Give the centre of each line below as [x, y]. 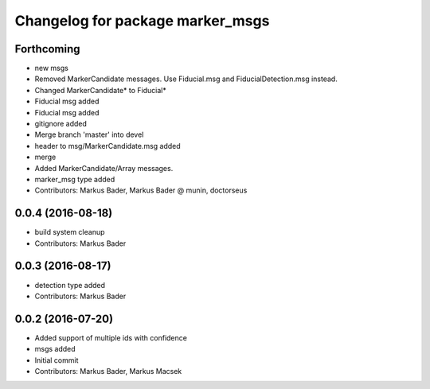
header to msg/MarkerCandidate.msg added [107, 146]
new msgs [52, 68]
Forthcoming [47, 49]
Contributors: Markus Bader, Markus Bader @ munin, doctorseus [141, 190]
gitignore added [61, 124]
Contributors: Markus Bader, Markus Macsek [108, 371]
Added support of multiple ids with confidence [111, 337]
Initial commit [57, 360]
